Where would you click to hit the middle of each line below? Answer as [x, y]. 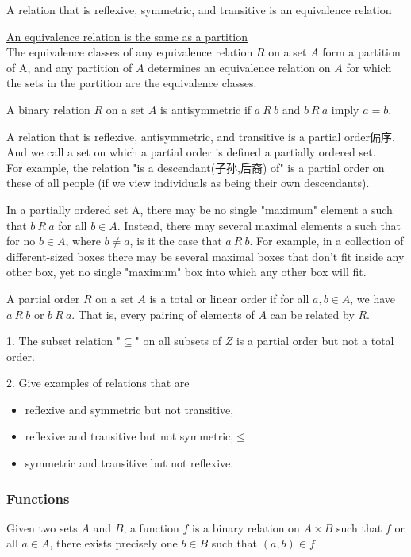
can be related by [312, 314]
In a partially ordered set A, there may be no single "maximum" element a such [200, 209]
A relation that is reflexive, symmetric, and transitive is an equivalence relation [199, 10]
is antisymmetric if [205, 109]
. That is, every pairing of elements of [163, 314]
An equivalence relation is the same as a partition [127, 36]
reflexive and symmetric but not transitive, [129, 409]
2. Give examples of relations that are [98, 383]
